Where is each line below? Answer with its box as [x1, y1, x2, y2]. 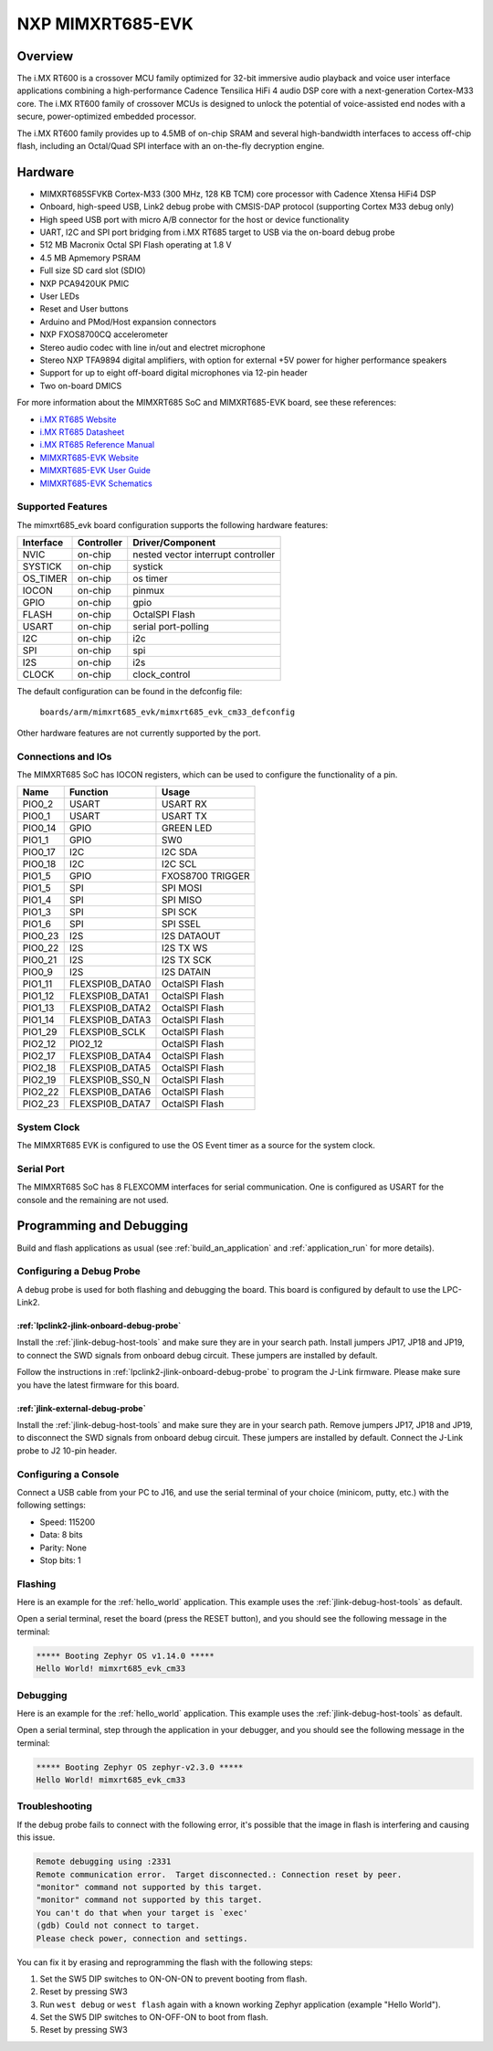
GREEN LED [161, 822, 213, 835]
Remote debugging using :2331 [36, 1856, 172, 1867]
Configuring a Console [16, 1467, 120, 1480]
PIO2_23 [22, 1097, 59, 1110]
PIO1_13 [22, 1001, 55, 1014]
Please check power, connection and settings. [36, 1933, 248, 1943]
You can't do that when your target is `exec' [36, 1908, 248, 1918]
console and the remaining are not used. [16, 1194, 169, 1205]
